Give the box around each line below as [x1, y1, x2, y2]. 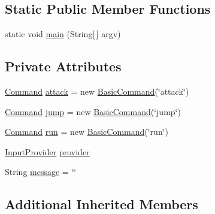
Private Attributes [5, 57, 122, 76]
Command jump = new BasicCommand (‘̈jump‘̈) [5, 105, 181, 117]
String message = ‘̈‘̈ [5, 165, 77, 178]
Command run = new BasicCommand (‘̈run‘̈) [5, 125, 169, 138]
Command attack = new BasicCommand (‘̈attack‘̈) [5, 85, 189, 97]
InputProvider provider [5, 145, 90, 158]
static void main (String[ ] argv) [5, 28, 121, 40]
